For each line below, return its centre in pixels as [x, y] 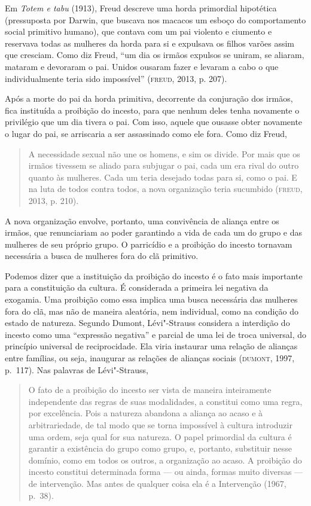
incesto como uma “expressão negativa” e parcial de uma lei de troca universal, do [156, 334]
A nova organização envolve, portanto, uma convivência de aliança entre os [142, 220]
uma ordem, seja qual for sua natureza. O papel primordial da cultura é [160, 436]
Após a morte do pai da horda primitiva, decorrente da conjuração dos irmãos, [149, 98]
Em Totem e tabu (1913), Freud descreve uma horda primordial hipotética [141, 8]
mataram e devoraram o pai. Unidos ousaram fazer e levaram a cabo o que [142, 66]
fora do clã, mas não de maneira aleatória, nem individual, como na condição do [152, 311]
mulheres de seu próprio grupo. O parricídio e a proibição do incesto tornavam [149, 244]
